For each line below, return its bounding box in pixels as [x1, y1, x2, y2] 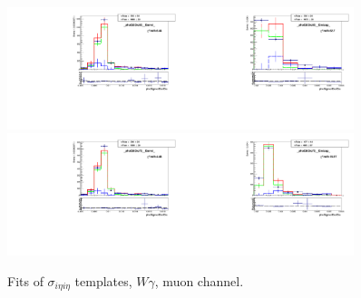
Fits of [7, 271, 44, 290]
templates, [74, 271, 132, 290]
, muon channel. [154, 271, 244, 290]
